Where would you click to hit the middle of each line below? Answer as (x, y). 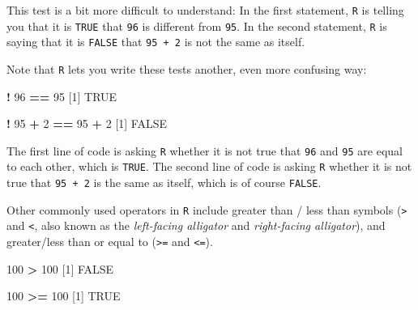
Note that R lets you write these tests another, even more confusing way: (187, 68)
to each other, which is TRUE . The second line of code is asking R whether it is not (209, 166)
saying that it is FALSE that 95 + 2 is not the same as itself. (156, 42)
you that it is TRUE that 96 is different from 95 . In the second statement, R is (197, 25)
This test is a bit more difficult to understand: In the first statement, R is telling (205, 10)
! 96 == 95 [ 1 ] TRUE (62, 96)
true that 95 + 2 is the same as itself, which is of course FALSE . (164, 183)
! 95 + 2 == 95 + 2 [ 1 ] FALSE (87, 123)
